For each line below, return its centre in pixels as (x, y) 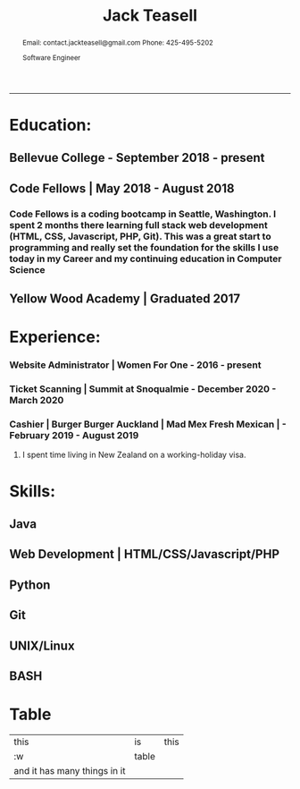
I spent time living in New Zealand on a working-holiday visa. (134, 455)
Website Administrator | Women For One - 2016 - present (135, 365)
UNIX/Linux (42, 645)
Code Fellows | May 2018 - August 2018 (122, 188)
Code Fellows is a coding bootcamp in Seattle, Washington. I (143, 214)
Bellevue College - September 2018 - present (137, 158)
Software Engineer (51, 58)
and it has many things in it (70, 770)
